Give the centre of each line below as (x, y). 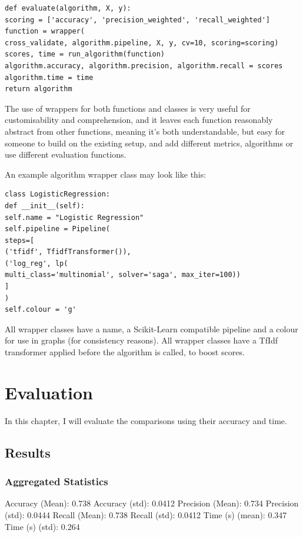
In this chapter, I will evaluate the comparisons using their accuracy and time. (146, 420)
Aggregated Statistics (56, 481)
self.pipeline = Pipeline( (57, 229)
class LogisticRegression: (57, 194)
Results (28, 452)
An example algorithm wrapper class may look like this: (106, 174)
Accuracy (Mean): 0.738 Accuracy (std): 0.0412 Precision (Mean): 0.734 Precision (152, 503)
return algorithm (39, 89)
